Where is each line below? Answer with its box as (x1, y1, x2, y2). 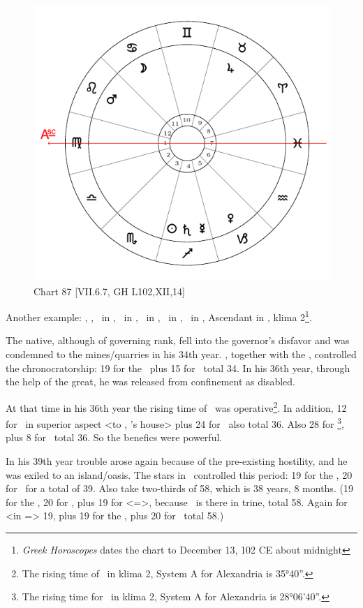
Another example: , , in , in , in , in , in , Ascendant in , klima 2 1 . (6, 308, 312, 324)
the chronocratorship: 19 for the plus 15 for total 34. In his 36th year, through (6, 360, 350, 375)
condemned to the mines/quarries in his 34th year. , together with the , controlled (6, 347, 357, 362)
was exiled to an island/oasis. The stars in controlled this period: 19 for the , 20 (6, 467, 353, 482)
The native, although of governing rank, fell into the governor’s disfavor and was (6, 333, 350, 348)
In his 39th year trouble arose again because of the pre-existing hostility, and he (6, 453, 348, 468)
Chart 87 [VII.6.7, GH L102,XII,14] (34, 283, 185, 298)
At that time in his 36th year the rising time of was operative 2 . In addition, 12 (6, 398, 347, 415)
